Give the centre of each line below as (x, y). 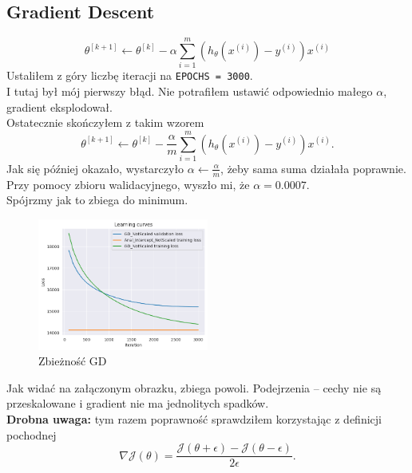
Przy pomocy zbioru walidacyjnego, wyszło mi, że (128, 184)
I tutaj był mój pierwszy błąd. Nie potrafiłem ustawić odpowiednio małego (190, 91)
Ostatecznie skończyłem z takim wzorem (105, 122)
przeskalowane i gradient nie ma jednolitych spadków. (138, 403)
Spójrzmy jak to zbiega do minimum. (97, 200)
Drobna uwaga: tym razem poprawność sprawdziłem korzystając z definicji (194, 419)
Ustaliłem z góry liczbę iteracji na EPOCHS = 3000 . (130, 75)
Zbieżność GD (73, 361)
